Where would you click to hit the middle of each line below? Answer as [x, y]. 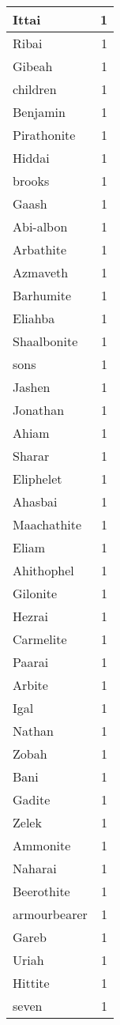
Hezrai [30, 616]
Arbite [30, 685]
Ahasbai [35, 501]
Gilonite [35, 593]
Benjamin [39, 112]
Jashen [32, 387]
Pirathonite [44, 135]
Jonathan [39, 410]
